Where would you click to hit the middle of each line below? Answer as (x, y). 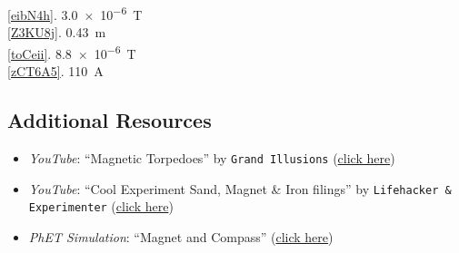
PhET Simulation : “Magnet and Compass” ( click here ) (181, 236)
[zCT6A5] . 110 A (55, 71)
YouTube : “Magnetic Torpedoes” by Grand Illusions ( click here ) (212, 157)
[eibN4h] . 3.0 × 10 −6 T (75, 13)
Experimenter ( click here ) (101, 206)
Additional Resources (110, 120)
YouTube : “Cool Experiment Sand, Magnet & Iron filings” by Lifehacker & (240, 188)
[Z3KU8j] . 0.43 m (57, 32)
